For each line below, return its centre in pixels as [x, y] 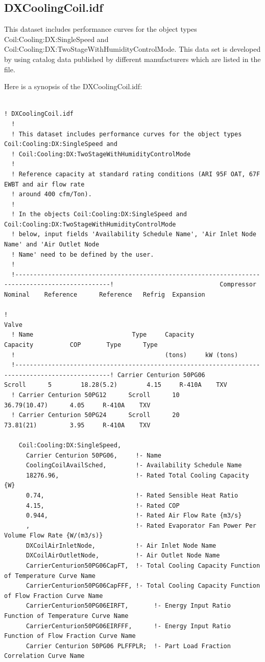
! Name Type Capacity [103, 335]
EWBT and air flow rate [44, 184]
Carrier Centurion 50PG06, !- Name [93, 455]
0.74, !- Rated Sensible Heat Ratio [132, 495]
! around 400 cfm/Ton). [52, 194]
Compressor [238, 285]
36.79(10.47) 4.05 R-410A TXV [77, 405]
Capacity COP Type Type [81, 345]
